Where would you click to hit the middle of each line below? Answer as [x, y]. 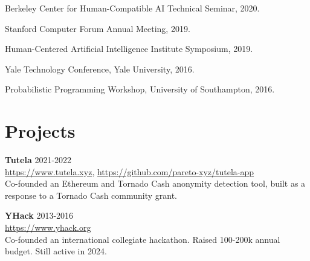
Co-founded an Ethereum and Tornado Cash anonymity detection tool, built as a [155, 183]
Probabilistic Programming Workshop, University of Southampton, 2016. [140, 89]
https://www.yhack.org [48, 227]
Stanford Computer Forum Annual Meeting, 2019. [98, 28]
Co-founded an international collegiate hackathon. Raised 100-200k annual [143, 239]
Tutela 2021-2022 [38, 160]
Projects [40, 131]
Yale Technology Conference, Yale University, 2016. [100, 69]
